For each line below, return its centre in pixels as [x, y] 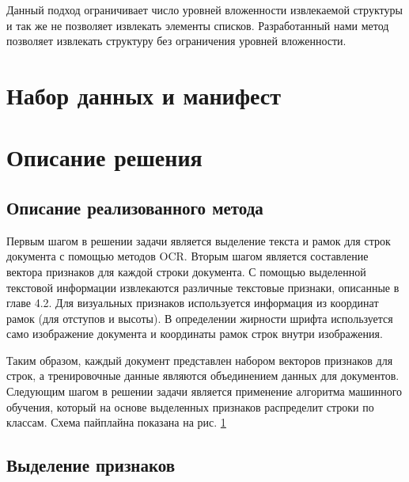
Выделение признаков [91, 465]
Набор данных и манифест [144, 95]
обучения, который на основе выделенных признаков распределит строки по [190, 406]
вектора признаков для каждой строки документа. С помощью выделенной [186, 271]
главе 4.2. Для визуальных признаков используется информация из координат [193, 303]
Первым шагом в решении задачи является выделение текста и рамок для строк [199, 240]
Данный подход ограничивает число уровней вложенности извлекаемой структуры [204, 9]
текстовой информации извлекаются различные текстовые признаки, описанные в [203, 287]
